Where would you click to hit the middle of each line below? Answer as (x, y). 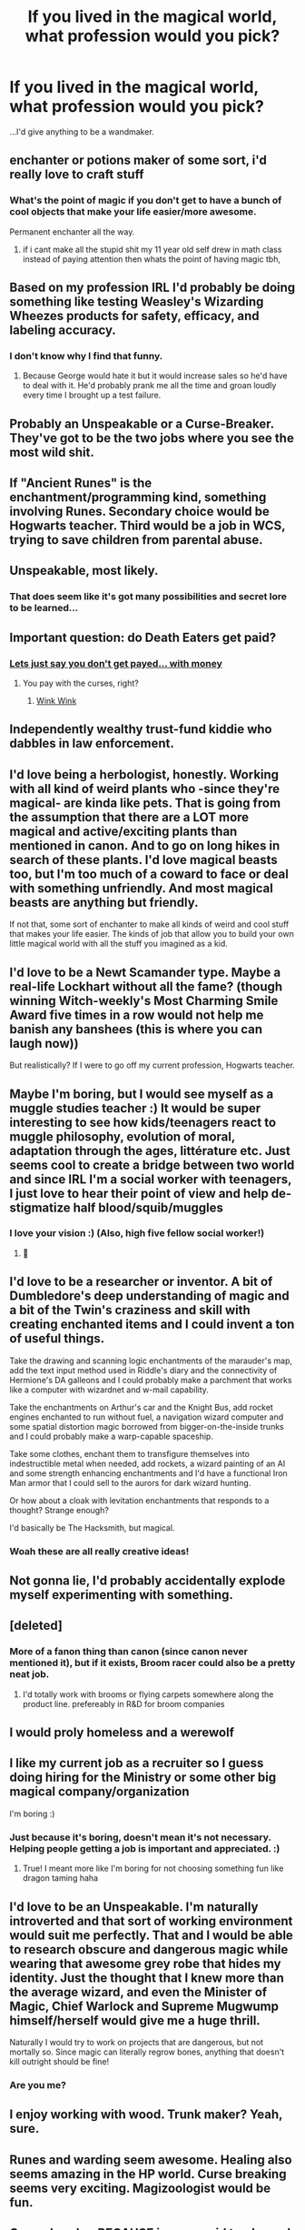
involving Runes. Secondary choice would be (140, 512)
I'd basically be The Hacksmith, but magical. (92, 1527)
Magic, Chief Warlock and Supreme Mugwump (144, 2006)
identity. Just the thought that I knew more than (147, 1978)
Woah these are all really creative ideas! (99, 1551)
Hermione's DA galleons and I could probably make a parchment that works (151, 1380)
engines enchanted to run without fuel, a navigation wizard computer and (147, 1417)
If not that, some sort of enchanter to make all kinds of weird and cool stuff (149, 924)
